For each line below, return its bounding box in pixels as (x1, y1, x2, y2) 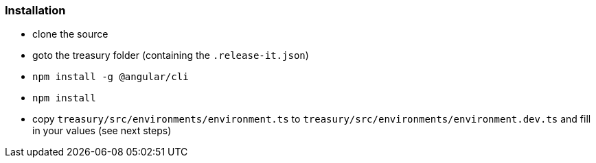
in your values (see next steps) (32, 125, 172, 137)
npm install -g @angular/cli (32, 71, 189, 83)
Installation (5, 3, 66, 17)
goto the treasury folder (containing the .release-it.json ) (32, 49, 309, 62)
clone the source (32, 28, 108, 40)
